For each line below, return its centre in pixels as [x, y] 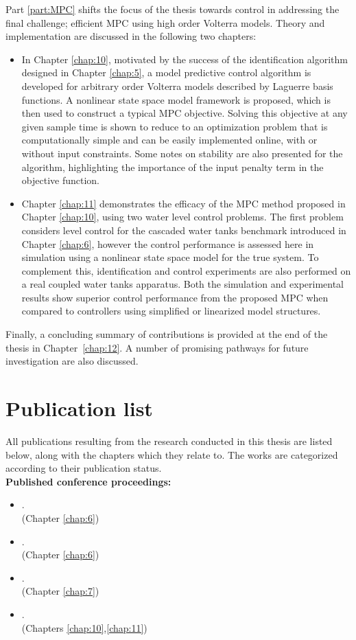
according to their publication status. [84, 468]
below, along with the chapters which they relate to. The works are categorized [172, 454]
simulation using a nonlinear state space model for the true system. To [170, 257]
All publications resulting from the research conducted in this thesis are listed [169, 441]
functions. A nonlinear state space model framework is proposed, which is [176, 99]
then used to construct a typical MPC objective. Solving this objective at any [185, 113]
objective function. [60, 180]
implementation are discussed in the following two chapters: [131, 36]
